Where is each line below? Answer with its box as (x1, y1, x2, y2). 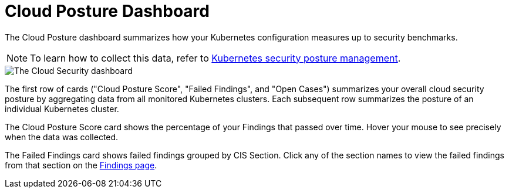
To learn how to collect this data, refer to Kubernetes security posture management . (30, 52, 401, 64)
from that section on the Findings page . (5, 160, 157, 170)
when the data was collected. (5, 131, 119, 142)
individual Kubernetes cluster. (5, 103, 119, 114)
